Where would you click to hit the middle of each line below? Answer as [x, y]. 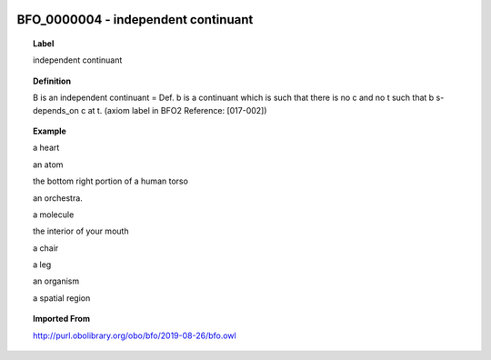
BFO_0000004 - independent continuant [135, 20]
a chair [46, 248]
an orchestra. [58, 198]
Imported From [62, 319]
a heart [46, 148]
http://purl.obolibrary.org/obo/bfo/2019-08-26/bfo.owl [135, 335]
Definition [52, 81]
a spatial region [62, 298]
